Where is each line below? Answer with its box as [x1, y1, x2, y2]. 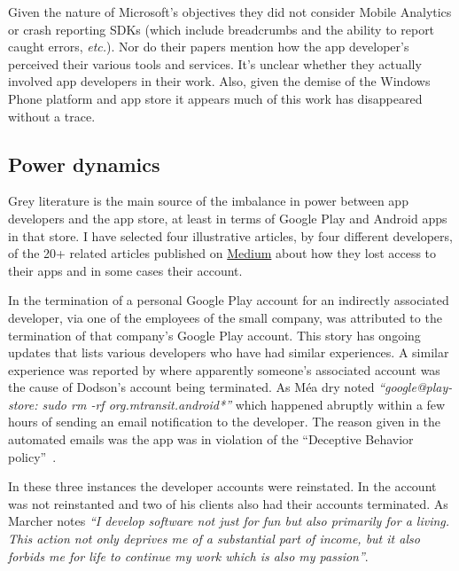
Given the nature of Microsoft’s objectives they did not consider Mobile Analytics [8, 3, 452, 20]
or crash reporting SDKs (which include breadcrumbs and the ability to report [8, 20, 435, 38]
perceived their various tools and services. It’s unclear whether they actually [8, 54, 422, 73]
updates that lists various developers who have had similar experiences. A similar [8, 343, 449, 362]
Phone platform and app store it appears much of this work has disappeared [8, 89, 423, 107]
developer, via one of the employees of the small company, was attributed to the [8, 308, 442, 326]
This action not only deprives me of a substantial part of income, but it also [8, 529, 420, 548]
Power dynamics [8, 150, 160, 177]
